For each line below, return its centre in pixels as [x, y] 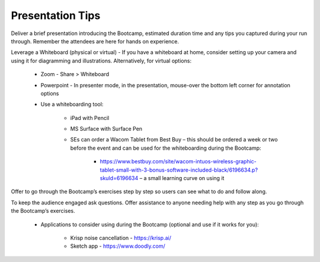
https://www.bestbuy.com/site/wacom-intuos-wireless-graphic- [178, 162]
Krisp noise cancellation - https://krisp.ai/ [121, 238]
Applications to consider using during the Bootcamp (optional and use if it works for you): [150, 224]
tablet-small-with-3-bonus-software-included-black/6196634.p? [179, 170]
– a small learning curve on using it [182, 178]
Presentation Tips [56, 15]
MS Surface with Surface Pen [106, 129]
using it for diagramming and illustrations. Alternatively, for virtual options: [101, 61]
